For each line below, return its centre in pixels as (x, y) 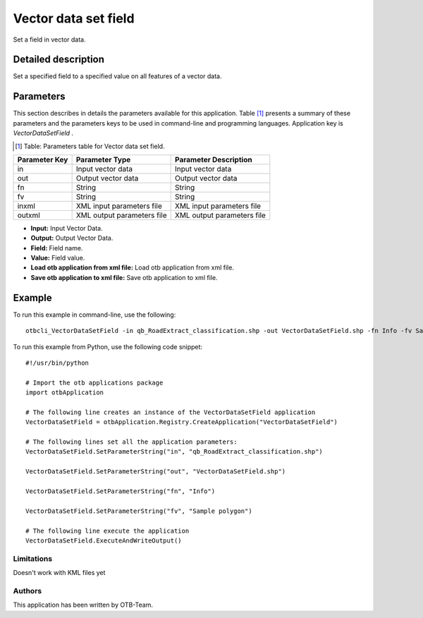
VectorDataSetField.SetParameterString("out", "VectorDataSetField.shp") (156, 472)
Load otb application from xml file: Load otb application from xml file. (132, 267)
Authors (27, 590)
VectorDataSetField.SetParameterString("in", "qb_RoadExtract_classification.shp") (174, 452)
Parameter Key (43, 159)
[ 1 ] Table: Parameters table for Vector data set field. (90, 146)
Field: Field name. (57, 248)
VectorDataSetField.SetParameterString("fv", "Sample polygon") (139, 511)
